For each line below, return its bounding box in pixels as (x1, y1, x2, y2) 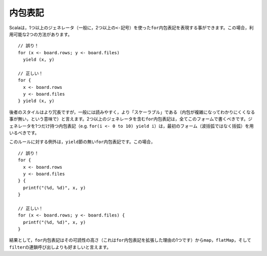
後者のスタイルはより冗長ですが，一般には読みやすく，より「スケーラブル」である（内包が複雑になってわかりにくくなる (9, 109, 256, 115)
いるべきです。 (9, 130, 40, 136)
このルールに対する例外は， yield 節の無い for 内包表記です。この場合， (9, 139, 156, 145)
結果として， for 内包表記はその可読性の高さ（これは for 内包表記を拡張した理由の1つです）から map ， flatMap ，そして (9, 237, 252, 243)
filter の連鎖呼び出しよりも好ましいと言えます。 (9, 244, 111, 250)
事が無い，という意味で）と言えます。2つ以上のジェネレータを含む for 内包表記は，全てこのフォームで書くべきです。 (9, 116, 248, 122)
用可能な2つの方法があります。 (9, 31, 73, 37)
